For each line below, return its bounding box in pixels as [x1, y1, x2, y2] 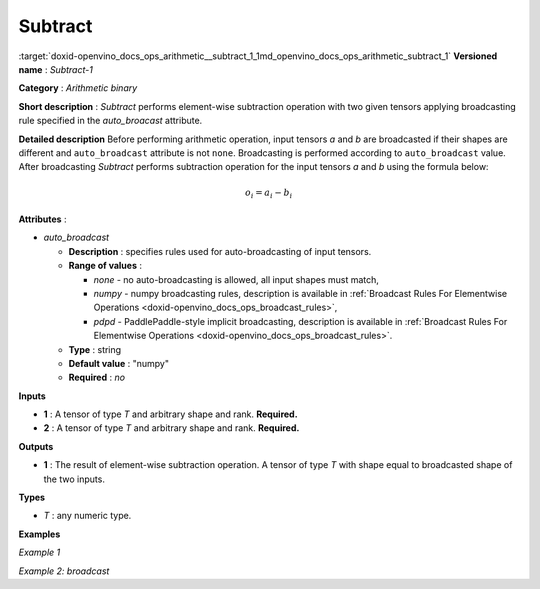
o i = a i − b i [245, 187, 293, 201]
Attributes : [18, 213, 67, 225]
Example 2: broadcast [18, 565, 110, 577]
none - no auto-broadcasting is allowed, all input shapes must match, [93, 273, 380, 285]
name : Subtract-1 [18, 63, 94, 75]
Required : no [68, 371, 125, 384]
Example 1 [18, 546, 61, 559]
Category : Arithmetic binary [18, 82, 138, 94]
